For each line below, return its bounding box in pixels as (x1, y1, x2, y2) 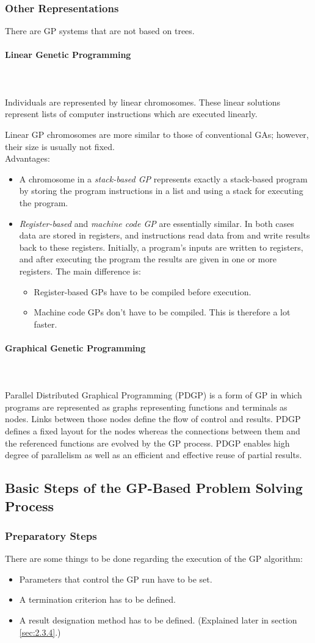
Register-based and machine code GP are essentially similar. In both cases (19, 217, 294, 229)
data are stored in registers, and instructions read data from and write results (19, 229, 310, 242)
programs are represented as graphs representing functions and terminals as (5, 400, 288, 413)
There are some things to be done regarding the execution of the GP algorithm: (5, 552, 303, 565)
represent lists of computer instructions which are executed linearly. (5, 107, 258, 120)
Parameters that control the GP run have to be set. (19, 572, 212, 585)
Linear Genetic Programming (5, 48, 131, 61)
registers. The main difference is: (19, 264, 141, 277)
